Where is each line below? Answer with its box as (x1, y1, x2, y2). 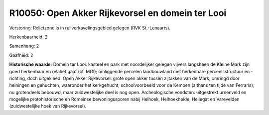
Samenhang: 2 (9, 43, 39, 49)
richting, (9, 75, 26, 81)
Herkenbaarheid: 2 (9, 34, 48, 40)
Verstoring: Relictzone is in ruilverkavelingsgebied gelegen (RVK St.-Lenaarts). (9, 25, 171, 31)
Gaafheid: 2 (9, 52, 33, 58)
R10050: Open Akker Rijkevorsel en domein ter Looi (9, 7, 227, 18)
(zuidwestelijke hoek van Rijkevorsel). (9, 103, 87, 109)
